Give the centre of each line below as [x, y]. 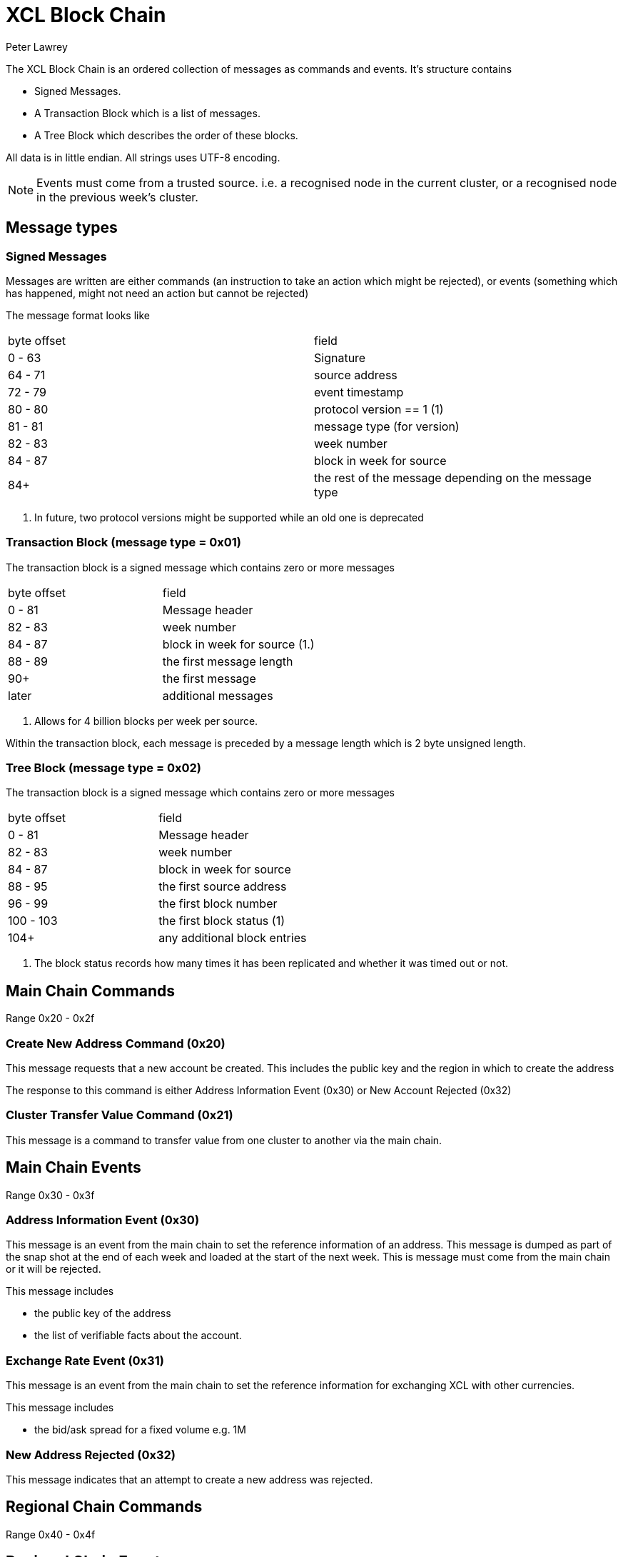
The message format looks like [78, 315]
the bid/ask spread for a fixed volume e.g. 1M [140, 1430]
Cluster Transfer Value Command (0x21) [120, 1115]
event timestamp [359, 392]
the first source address [223, 887]
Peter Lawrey [37, 46]
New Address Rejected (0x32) [91, 1455]
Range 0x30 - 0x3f [50, 1195]
